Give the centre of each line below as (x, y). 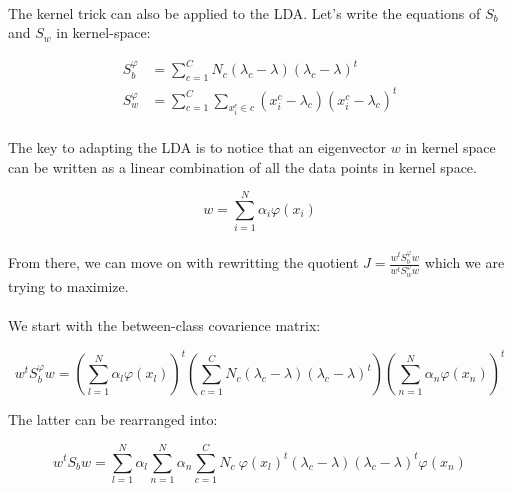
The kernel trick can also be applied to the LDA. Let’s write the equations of (244, 12)
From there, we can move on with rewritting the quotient (183, 262)
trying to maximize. (68, 285)
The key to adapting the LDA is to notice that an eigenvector (197, 147)
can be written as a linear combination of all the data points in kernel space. (242, 166)
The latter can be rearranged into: (113, 419)
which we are (464, 262)
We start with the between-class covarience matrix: (164, 325)
